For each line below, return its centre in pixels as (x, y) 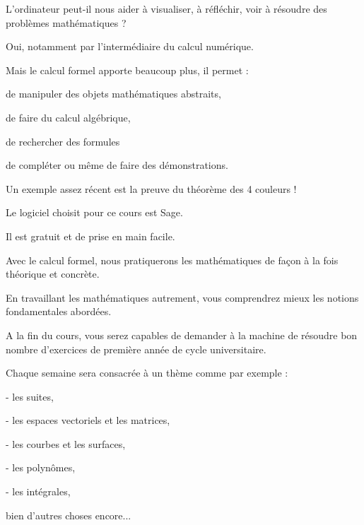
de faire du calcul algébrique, (68, 117)
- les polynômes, (41, 467)
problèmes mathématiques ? (66, 22)
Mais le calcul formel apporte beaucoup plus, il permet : (127, 70)
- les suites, (30, 396)
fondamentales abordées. (59, 311)
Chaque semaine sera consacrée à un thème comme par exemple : (147, 373)
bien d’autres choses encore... (69, 515)
